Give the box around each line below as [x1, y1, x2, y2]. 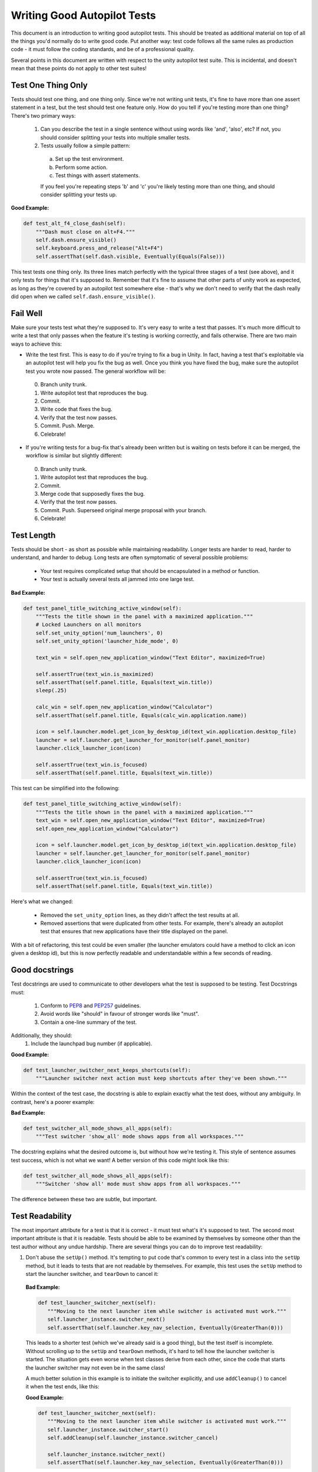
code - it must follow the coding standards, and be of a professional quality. [11, 46, 195, 53]
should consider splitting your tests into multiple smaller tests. [40, 134, 191, 141]
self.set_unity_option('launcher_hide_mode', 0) [35, 638, 179, 645]
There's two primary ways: [11, 112, 76, 119]
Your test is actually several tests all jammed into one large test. [40, 576, 194, 583]
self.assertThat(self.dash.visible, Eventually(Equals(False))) [35, 253, 226, 260]
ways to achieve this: [11, 340, 62, 347]
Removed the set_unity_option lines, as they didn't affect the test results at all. [40, 911, 240, 919]
